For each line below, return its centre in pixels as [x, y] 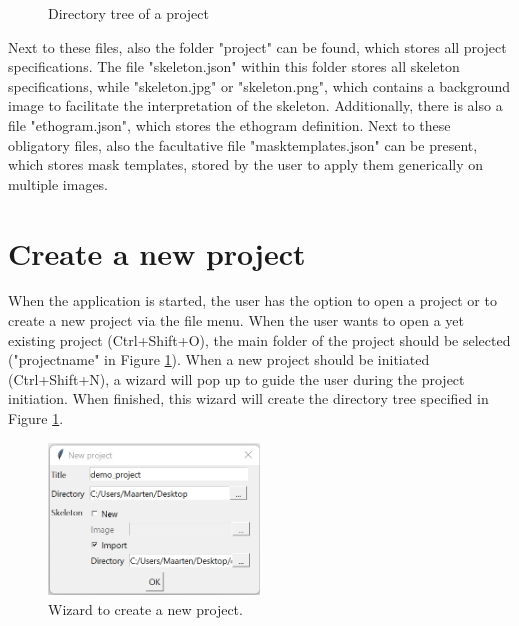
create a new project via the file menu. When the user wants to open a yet [236, 320]
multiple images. [58, 183]
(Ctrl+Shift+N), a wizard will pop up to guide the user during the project [236, 378]
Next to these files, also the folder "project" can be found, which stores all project [257, 46]
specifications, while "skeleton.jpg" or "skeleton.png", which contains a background [259, 85]
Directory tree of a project [128, 13]
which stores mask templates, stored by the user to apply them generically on [246, 164]
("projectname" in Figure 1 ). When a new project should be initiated [219, 359]
